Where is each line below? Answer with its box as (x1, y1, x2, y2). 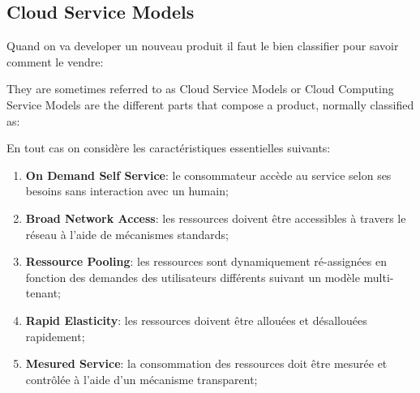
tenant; (25, 284, 61, 301)
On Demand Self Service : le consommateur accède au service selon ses (25, 166, 392, 183)
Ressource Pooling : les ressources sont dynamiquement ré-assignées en (25, 253, 387, 270)
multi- (363, 268, 394, 285)
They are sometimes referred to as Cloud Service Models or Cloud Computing (6, 80, 394, 97)
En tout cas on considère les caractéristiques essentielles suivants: (6, 139, 331, 156)
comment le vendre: (6, 53, 104, 70)
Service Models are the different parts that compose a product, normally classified (6, 96, 414, 113)
